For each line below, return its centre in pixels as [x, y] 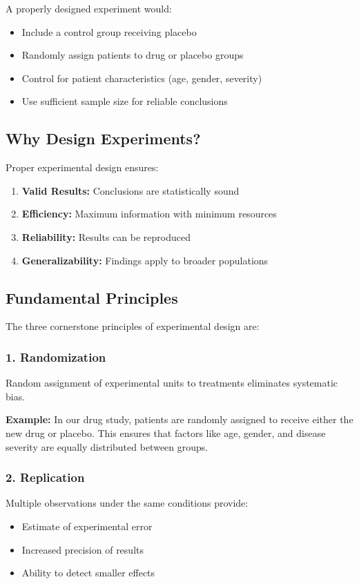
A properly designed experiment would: [89, 8]
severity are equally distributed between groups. [107, 446]
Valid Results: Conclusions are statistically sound [130, 190]
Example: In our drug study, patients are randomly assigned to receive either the [179, 419]
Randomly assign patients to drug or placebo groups [133, 55]
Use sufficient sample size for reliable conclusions [125, 101]
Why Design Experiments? [103, 138]
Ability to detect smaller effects [88, 573]
